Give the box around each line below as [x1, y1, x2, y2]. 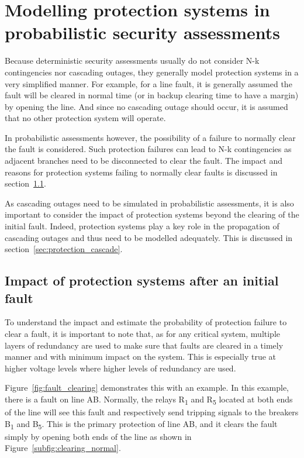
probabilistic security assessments [5, 20, 280, 44]
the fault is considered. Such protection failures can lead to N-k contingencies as [5, 143, 292, 155]
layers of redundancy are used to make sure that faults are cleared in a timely [5, 339, 284, 351]
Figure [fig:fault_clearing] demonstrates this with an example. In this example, [5, 381, 289, 394]
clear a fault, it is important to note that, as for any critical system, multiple [5, 328, 281, 339]
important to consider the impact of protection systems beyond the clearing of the [5, 208, 299, 221]
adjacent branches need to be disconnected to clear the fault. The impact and [5, 154, 283, 167]
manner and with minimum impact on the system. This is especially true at [5, 350, 276, 363]
